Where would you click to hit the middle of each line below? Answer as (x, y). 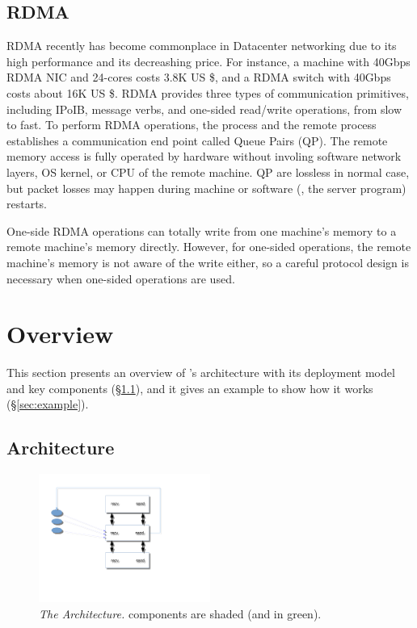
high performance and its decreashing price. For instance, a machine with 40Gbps (208, 61)
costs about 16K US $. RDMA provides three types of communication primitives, (208, 92)
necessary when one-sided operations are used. (121, 278)
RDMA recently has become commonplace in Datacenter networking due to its (202, 46)
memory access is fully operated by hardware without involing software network (204, 156)
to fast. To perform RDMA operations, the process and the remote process (192, 125)
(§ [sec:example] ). (48, 404)
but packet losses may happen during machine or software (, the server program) (206, 188)
